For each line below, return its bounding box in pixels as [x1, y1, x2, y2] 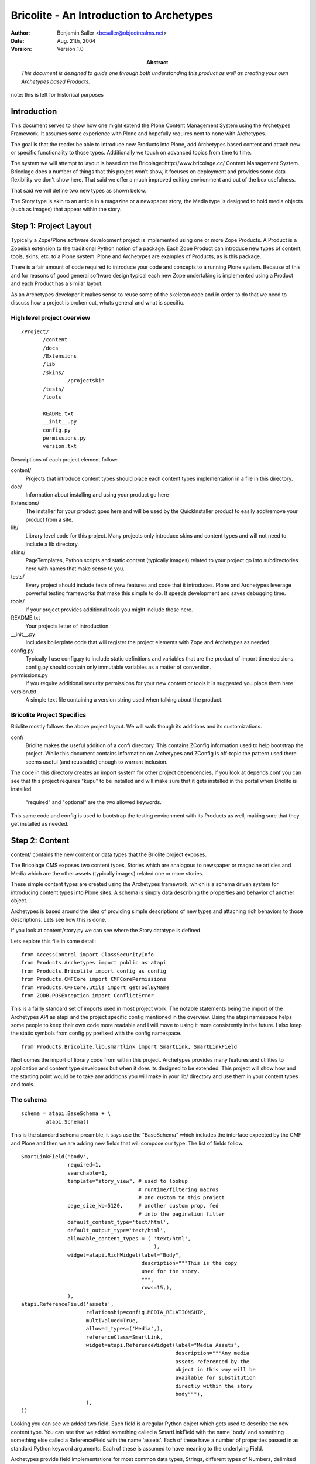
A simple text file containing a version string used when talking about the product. [25, 696, 223, 703]
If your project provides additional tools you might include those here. [25, 606, 193, 613]
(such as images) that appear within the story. [11, 206, 122, 213]
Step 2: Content [11, 835, 70, 846]
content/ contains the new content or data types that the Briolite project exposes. [11, 851, 207, 858]
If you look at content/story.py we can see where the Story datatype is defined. [11, 927, 202, 934]
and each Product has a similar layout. [11, 280, 103, 287]
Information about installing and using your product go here [25, 491, 169, 498]
